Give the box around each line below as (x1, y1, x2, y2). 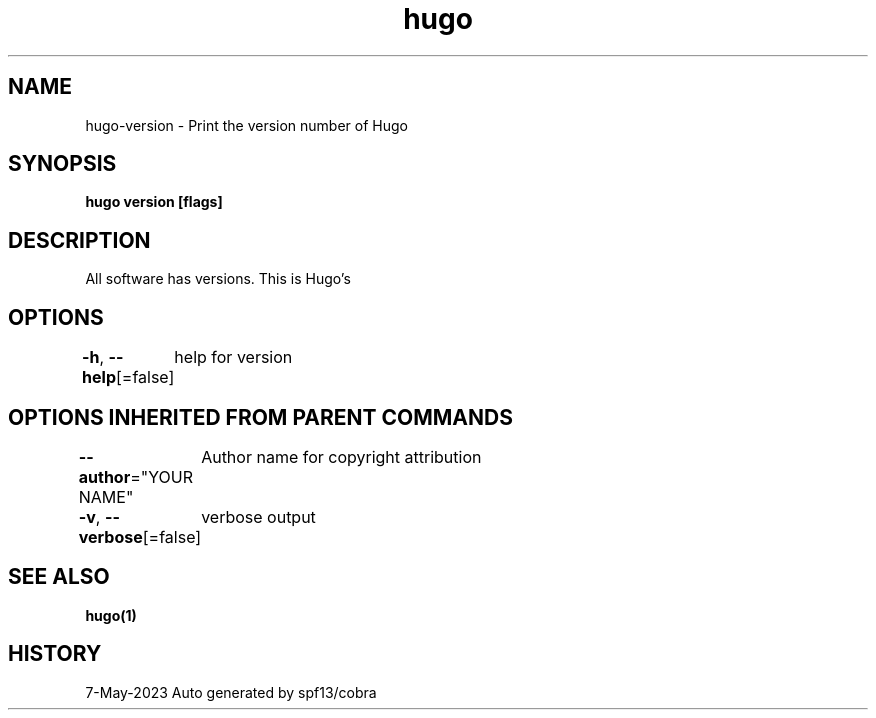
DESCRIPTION (8, 227, 151, 253)
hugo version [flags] (85, 193, 223, 211)
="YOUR (130, 466, 193, 487)
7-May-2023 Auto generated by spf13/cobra (85, 683, 377, 701)
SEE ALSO (8, 564, 110, 590)
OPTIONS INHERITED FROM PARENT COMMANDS (8, 404, 513, 430)
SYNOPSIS (8, 151, 117, 177)
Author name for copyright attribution (201, 446, 482, 467)
